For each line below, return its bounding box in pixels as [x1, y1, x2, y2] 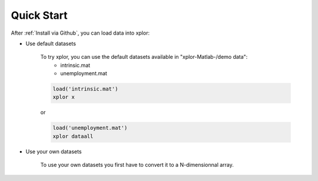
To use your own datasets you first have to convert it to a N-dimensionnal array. [40, 162, 234, 169]
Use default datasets [25, 40, 77, 47]
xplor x [52, 94, 75, 100]
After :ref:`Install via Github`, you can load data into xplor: [11, 29, 150, 36]
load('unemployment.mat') [52, 125, 128, 132]
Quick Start [11, 9, 68, 22]
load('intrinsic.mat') [52, 86, 118, 92]
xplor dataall [52, 133, 94, 139]
